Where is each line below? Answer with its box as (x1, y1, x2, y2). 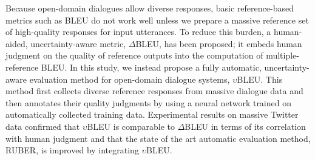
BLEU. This (237, 72, 283, 85)
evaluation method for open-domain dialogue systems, (29, 72, 230, 85)
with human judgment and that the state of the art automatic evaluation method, (5, 132, 311, 144)
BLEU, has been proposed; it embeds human (135, 37, 302, 50)
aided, (5, 37, 28, 50)
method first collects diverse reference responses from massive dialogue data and (5, 85, 303, 97)
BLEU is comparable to (87, 120, 175, 132)
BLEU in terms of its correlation (185, 120, 306, 132)
